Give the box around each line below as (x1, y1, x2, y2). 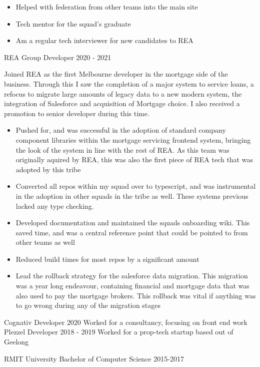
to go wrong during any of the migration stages (15, 300, 161, 310)
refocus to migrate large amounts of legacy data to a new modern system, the (4, 88, 242, 99)
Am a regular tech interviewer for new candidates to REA (15, 35, 193, 46)
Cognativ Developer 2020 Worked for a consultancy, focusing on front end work (4, 316, 247, 327)
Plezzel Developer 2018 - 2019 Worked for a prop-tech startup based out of (4, 326, 233, 337)
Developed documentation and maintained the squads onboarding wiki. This (15, 217, 250, 228)
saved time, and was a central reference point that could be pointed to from (15, 227, 248, 237)
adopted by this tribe (15, 164, 81, 174)
